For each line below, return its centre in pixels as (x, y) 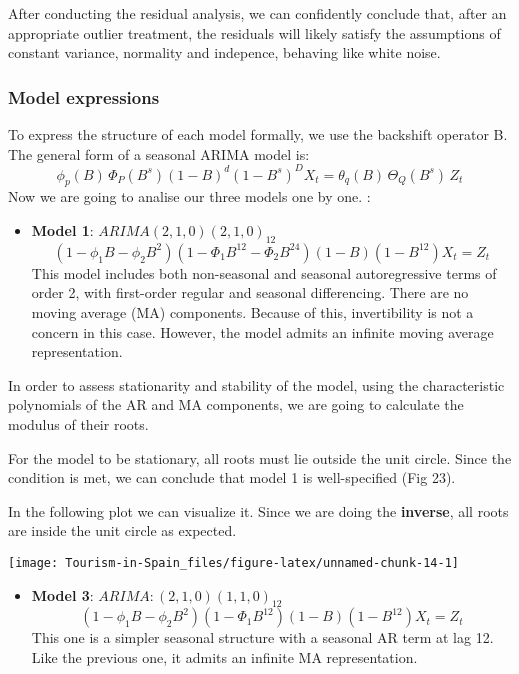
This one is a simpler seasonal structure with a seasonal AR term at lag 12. (262, 637)
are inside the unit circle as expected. (122, 530)
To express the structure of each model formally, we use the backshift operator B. (258, 134)
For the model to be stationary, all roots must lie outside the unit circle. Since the (260, 457)
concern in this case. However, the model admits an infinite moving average (262, 331)
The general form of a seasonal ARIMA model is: (159, 153)
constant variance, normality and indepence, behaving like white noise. (224, 52)
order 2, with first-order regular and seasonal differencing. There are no (250, 292)
